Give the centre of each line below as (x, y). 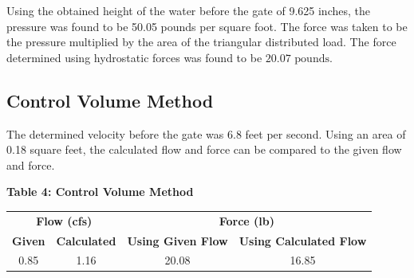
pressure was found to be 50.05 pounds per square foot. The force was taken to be (207, 26)
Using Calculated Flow (303, 240)
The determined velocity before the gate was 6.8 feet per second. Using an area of (206, 133)
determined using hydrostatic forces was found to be (134, 57)
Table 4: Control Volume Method (100, 192)
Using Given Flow (177, 240)
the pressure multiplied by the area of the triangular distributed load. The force (201, 42)
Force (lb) (247, 220)
